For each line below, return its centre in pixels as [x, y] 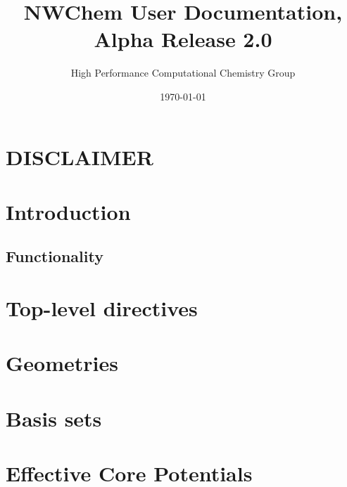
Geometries [62, 363]
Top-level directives [102, 308]
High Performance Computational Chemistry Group [183, 73]
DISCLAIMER [80, 156]
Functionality [55, 256]
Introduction [68, 211]
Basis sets [54, 418]
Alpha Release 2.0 [183, 39]
